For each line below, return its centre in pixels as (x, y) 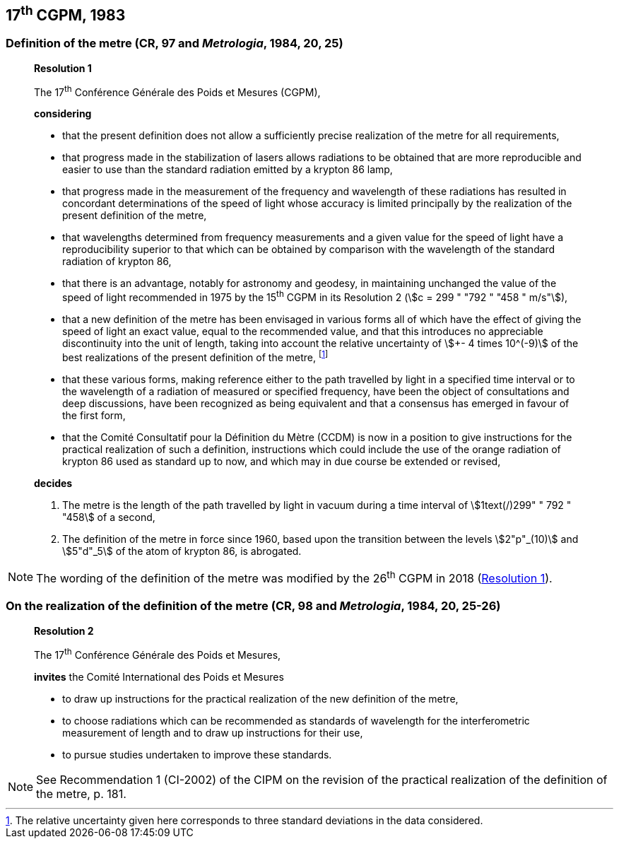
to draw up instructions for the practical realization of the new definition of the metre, (260, 698)
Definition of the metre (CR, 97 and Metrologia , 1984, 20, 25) (175, 43)
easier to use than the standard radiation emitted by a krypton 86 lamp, (228, 170)
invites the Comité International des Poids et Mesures (159, 676)
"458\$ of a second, (109, 517)
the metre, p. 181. (81, 793)
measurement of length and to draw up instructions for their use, (213, 732)
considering (63, 114)
